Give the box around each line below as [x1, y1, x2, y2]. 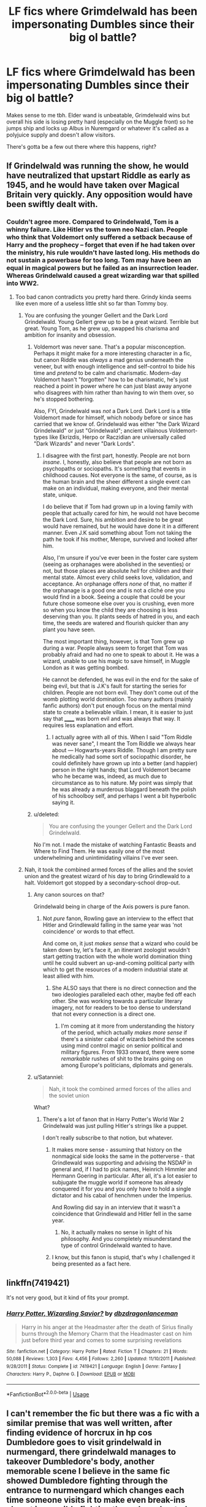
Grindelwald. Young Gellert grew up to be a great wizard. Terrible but [24, 318, 199, 325]
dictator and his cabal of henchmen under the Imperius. [51, 1191, 193, 1199]
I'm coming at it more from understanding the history [61, 1022, 195, 1029]
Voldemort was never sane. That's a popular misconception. [33, 343, 186, 350]
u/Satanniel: [33, 1073, 64, 1080]
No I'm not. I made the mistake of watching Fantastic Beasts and [33, 841, 196, 848]
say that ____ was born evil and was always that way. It [42, 715, 181, 722]
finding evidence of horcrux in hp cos [6, 1428, 152, 1438]
